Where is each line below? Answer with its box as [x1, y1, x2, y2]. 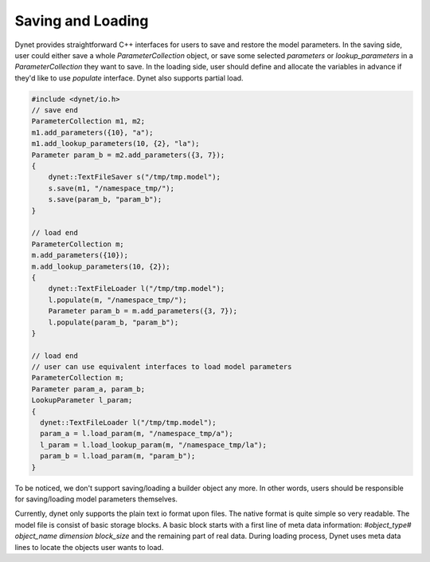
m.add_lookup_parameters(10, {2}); [31, 261, 170, 271]
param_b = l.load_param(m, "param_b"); [40, 451, 196, 461]
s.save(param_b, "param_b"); [48, 195, 162, 204]
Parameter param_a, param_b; [31, 384, 146, 394]
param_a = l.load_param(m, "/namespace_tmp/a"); [40, 429, 234, 438]
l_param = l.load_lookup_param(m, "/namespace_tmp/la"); [40, 440, 267, 450]
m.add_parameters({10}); [31, 251, 129, 260]
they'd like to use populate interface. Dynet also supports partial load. [14, 73, 244, 83]
